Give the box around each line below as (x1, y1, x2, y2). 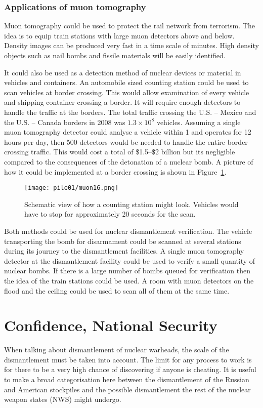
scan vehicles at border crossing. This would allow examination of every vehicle (4, 87, 249, 97)
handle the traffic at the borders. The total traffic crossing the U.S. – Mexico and (4, 106, 256, 117)
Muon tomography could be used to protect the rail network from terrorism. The (4, 20, 255, 31)
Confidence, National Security (4, 315, 217, 336)
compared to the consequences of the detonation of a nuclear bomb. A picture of (4, 156, 253, 167)
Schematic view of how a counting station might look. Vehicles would (24, 198, 239, 209)
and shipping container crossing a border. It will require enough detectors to (4, 97, 241, 107)
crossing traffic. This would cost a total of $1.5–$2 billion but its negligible (4, 146, 235, 157)
